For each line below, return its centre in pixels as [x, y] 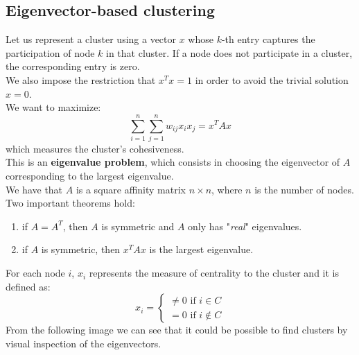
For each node [35, 273]
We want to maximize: [53, 107]
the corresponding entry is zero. [73, 66]
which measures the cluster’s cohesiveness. [95, 148]
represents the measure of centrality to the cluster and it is [214, 273]
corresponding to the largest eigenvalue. [90, 176]
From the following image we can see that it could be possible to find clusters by [177, 330]
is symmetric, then [81, 249]
